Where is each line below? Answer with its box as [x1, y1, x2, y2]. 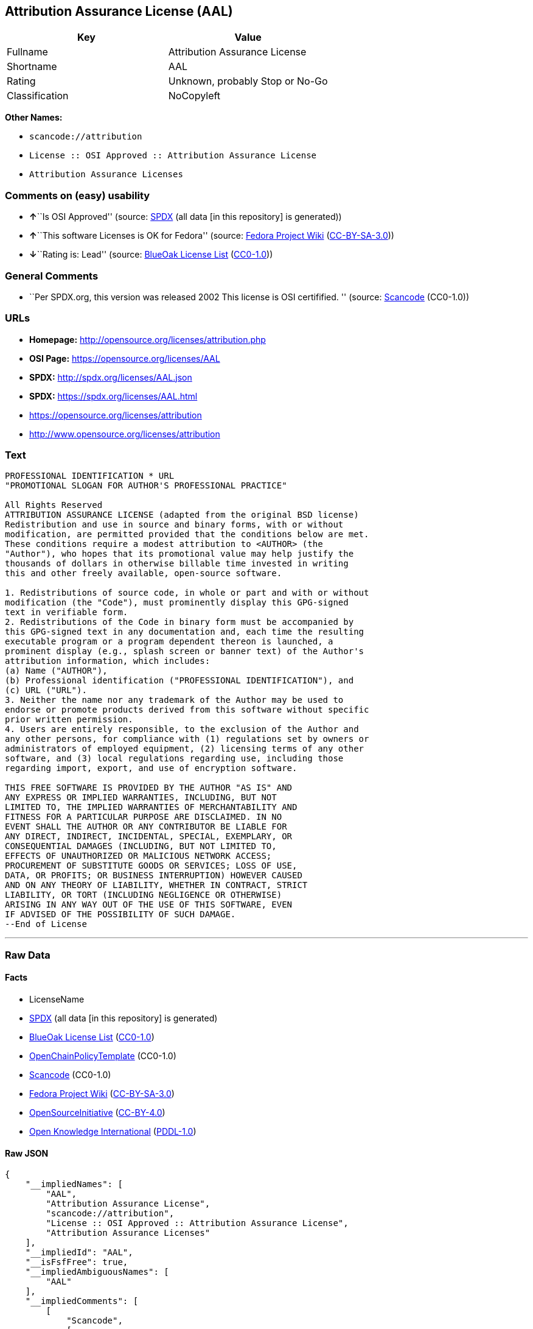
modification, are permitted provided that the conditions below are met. [5, 529, 369, 540]
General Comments [5, 269, 99, 282]
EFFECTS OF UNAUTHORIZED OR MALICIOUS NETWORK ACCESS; [5, 851, 272, 861]
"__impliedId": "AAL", [25, 1247, 133, 1258]
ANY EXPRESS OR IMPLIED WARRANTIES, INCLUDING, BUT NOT [5, 792, 277, 803]
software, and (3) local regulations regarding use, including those [5, 753, 344, 764]
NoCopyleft [168, 90, 221, 102]
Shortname [7, 60, 57, 73]
